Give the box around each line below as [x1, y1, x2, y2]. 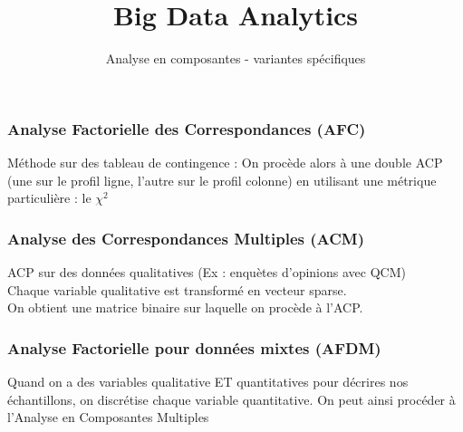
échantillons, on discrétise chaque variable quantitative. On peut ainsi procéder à [7, 389, 456, 408]
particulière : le [7, 188, 92, 207]
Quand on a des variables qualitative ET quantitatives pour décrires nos [7, 372, 409, 391]
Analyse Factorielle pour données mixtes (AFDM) [7, 336, 381, 359]
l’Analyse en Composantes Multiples [7, 408, 209, 427]
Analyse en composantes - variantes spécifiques [105, 49, 366, 68]
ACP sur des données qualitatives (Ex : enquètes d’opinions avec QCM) [7, 263, 406, 282]
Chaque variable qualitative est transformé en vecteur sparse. [7, 280, 347, 299]
